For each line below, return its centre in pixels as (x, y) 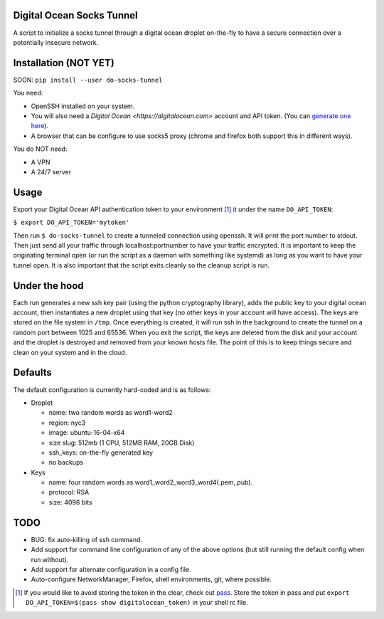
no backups (66, 462)
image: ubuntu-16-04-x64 (87, 433)
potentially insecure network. (56, 42)
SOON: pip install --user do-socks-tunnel (88, 80)
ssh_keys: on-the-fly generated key (101, 453)
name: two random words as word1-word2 (111, 413)
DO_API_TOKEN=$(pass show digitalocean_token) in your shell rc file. (137, 603)
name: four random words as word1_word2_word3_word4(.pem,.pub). (151, 482)
